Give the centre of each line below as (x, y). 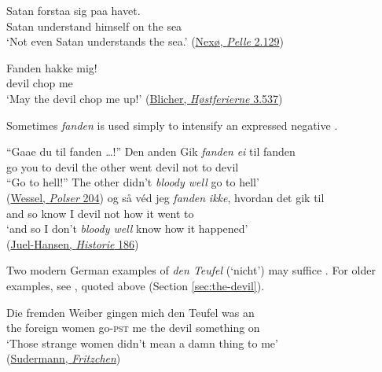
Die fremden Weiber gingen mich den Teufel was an (130, 312)
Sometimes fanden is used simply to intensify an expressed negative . (172, 125)
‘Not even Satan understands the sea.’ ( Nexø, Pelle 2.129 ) (145, 41)
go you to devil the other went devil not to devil (123, 166)
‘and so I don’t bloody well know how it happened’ (127, 228)
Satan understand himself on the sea (94, 26)
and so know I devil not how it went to (100, 213)
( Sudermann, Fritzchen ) (64, 358)
